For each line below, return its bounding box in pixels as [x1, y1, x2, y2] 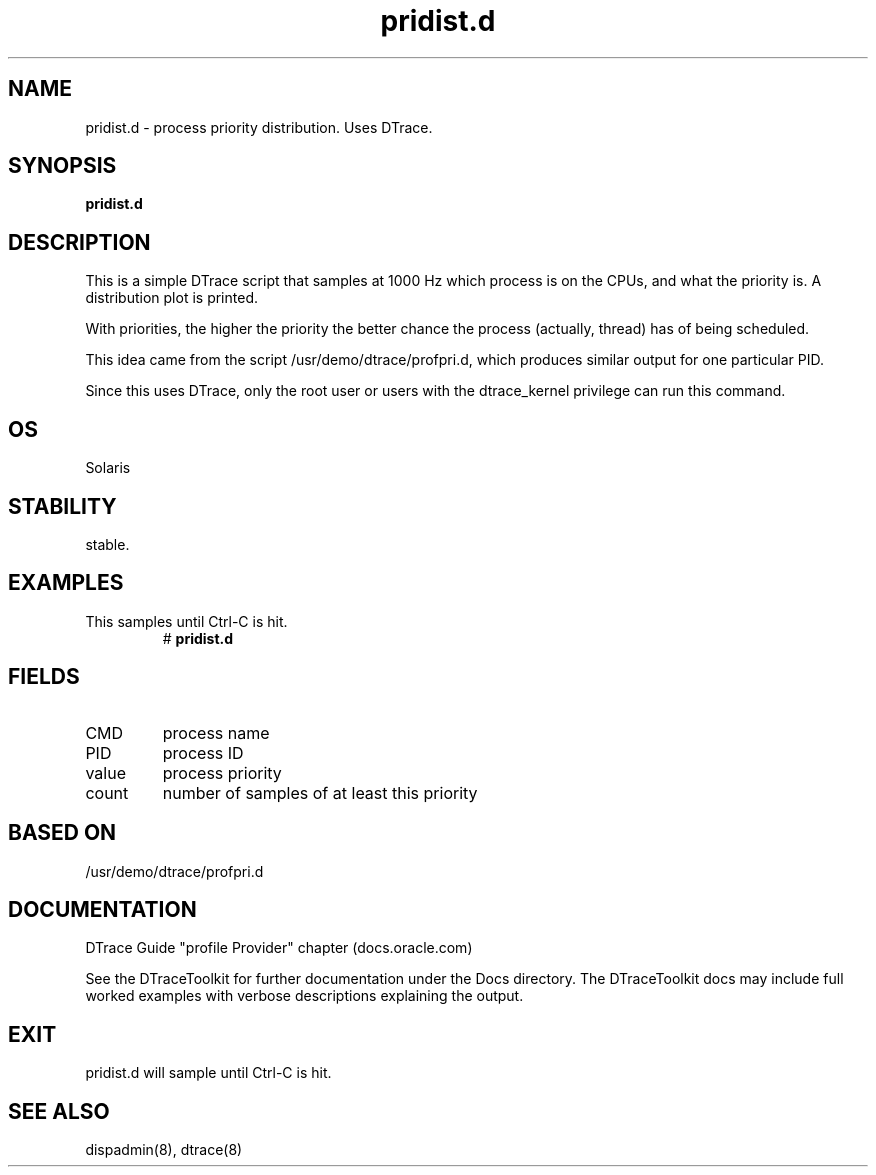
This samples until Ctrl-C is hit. [85, 612, 288, 630]
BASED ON [8, 820, 117, 846]
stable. [85, 535, 130, 553]
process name [162, 722, 270, 743]
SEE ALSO [8, 1098, 110, 1124]
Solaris [85, 459, 131, 477]
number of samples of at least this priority [162, 782, 478, 803]
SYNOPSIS [8, 153, 117, 179]
